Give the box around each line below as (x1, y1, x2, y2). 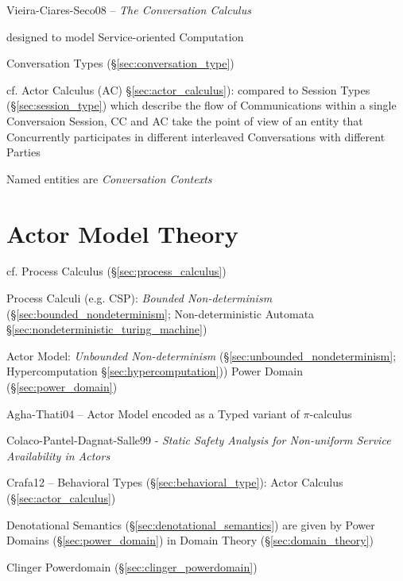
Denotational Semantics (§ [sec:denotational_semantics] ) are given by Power (6, 516, 375, 533)
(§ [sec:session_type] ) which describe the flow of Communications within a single (6, 97, 397, 114)
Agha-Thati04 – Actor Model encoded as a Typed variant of (6, 405, 300, 421)
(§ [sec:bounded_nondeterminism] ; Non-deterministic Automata (6, 305, 315, 321)
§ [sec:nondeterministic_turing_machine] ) (6, 321, 207, 337)
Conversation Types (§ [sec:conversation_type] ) (6, 55, 234, 71)
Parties (6, 144, 41, 160)
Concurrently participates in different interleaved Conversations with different (6, 128, 386, 144)
